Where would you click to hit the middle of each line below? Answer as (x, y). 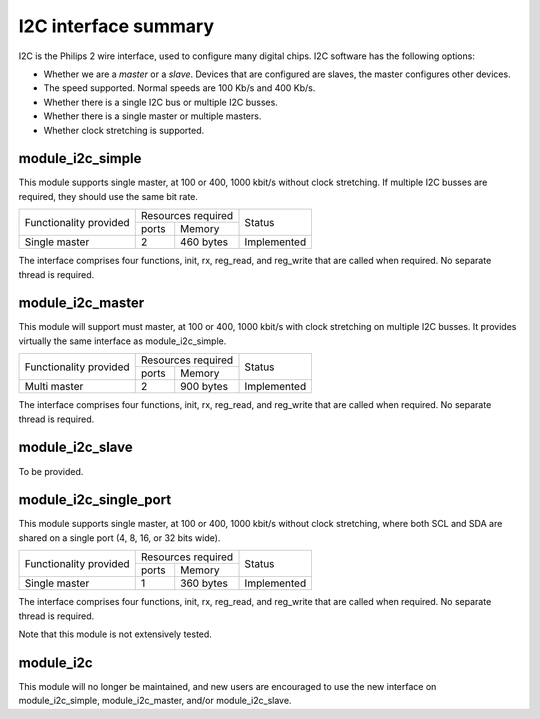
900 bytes (204, 387)
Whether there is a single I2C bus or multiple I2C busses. (161, 102)
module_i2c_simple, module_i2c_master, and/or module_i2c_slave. (155, 701)
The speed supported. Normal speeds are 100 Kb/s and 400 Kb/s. (179, 88)
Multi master (54, 387)
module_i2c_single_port (95, 500)
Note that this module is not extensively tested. (115, 634)
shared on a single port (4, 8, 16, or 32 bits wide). (119, 537)
